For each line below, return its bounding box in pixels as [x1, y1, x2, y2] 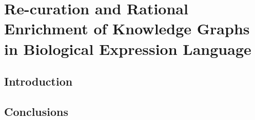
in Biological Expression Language [4, 38, 251, 59]
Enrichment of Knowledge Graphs [4, 18, 250, 39]
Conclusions [4, 103, 69, 119]
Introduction [4, 73, 73, 89]
